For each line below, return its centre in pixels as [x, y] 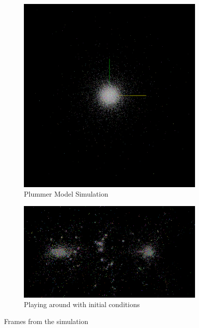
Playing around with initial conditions [82, 304]
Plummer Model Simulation [66, 194]
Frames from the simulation [46, 321]
